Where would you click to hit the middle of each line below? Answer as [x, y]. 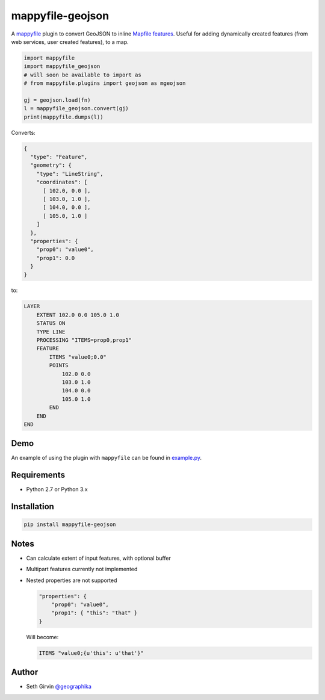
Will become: [42, 637]
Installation [32, 506]
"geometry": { [51, 165]
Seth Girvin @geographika [59, 687]
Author [25, 672]
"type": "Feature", [59, 157]
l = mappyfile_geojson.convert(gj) [76, 109]
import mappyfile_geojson [62, 67]
